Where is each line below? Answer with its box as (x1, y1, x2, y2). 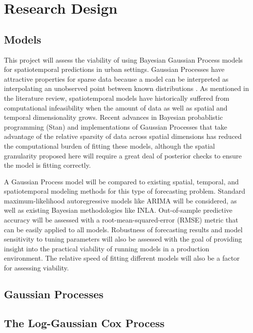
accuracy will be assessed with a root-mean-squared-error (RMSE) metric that (4, 215, 238, 225)
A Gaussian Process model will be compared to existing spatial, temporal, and (4, 176, 239, 186)
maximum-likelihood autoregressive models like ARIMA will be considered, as (4, 195, 237, 205)
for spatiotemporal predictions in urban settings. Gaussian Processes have (4, 64, 225, 74)
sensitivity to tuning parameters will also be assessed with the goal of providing (4, 234, 242, 244)
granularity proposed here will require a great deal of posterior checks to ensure (4, 150, 242, 160)
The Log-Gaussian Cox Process (4, 315, 165, 330)
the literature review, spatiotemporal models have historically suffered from (4, 92, 230, 103)
